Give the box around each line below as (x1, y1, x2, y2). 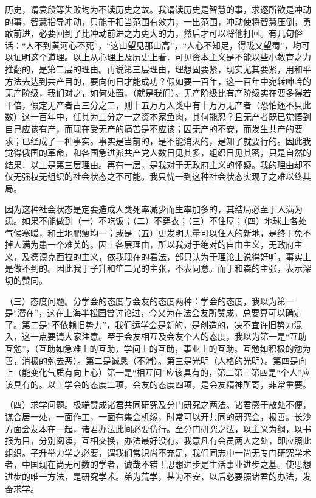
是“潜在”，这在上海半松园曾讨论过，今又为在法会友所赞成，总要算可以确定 (5, 306, 303, 319)
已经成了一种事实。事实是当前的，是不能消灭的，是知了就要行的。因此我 (21, 134, 311, 147)
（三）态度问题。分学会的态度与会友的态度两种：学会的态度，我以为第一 (5, 294, 294, 307)
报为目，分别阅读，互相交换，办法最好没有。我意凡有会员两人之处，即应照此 (5, 434, 311, 447)
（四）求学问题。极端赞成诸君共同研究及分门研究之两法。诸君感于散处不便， (5, 398, 311, 411)
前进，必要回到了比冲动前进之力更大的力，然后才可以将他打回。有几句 (13, 27, 294, 40)
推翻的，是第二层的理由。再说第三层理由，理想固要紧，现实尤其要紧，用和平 (5, 62, 311, 75)
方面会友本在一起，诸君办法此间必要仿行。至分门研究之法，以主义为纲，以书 (5, 422, 311, 435)
